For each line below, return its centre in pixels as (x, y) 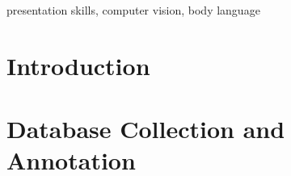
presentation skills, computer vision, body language (133, 10)
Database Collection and (146, 129)
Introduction (78, 65)
